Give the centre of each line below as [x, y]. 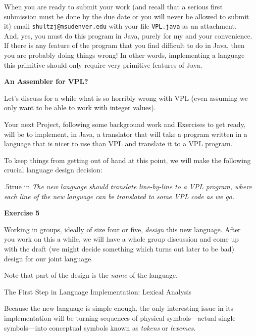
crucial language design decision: [53, 170]
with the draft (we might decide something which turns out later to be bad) [119, 248]
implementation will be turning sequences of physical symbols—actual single [120, 317]
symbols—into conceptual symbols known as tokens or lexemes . [100, 327]
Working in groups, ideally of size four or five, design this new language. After [122, 229]
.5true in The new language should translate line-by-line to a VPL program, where [128, 186]
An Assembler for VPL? [46, 81]
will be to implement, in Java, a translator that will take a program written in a [126, 134]
